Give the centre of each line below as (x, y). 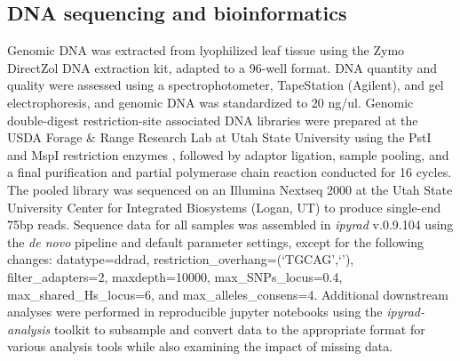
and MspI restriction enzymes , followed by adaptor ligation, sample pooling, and (228, 154)
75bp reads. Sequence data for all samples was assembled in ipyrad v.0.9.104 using (230, 225)
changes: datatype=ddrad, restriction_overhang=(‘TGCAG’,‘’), (181, 259)
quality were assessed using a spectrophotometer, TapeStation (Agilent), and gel (226, 85)
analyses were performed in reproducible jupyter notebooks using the (195, 312)
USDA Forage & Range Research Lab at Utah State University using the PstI (219, 137)
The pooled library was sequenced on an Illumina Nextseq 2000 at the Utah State (230, 189)
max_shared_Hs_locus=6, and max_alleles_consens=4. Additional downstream (228, 294)
